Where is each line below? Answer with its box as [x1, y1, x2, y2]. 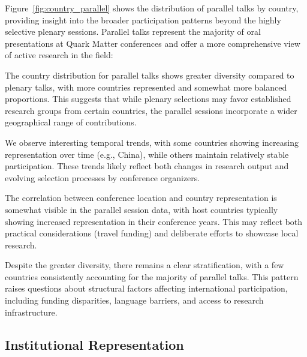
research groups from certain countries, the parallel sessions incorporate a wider [5, 104, 297, 116]
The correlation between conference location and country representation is [5, 191, 277, 204]
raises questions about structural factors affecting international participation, [5, 282, 288, 295]
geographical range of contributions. [5, 116, 137, 128]
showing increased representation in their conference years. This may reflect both [5, 215, 303, 227]
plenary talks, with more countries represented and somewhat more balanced [5, 80, 287, 93]
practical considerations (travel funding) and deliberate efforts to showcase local [5, 227, 299, 239]
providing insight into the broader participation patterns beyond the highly [5, 13, 281, 26]
